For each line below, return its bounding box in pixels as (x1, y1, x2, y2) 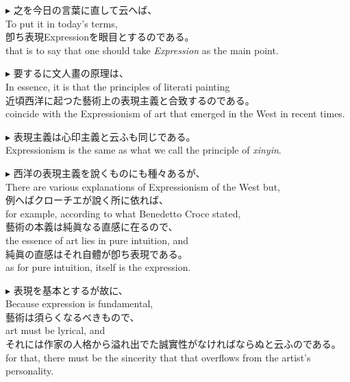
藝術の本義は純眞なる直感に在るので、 (5, 219, 178, 234)
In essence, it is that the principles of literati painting (5, 79, 230, 93)
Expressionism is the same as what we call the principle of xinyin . (5, 143, 282, 157)
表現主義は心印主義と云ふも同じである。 (13, 129, 196, 143)
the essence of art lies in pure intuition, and (5, 232, 189, 247)
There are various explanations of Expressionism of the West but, (5, 179, 280, 193)
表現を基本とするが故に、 (13, 283, 128, 297)
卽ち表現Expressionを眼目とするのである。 (5, 29, 195, 44)
